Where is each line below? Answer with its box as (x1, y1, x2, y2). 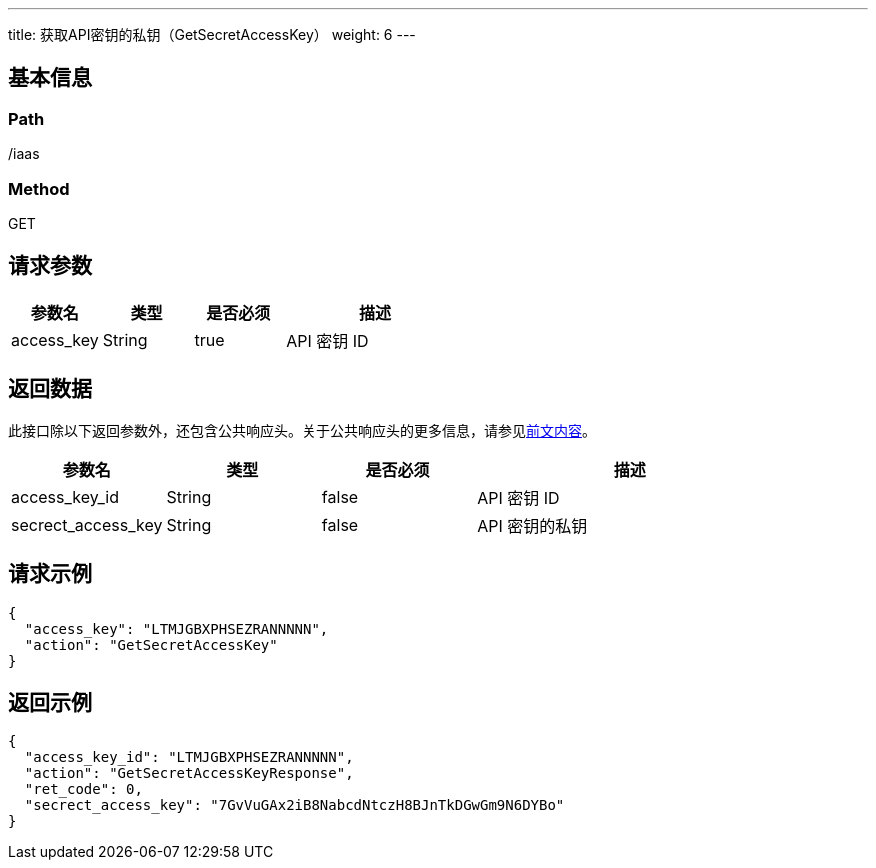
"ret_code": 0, (24, 781, 143, 798)
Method (8, 178, 70, 199)
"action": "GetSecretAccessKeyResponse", (24, 765, 354, 782)
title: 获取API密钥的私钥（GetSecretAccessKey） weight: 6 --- (8, 26, 416, 43)
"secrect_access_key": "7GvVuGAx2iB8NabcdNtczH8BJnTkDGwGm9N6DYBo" (24, 797, 565, 814)
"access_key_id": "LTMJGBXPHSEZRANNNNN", (24, 749, 354, 766)
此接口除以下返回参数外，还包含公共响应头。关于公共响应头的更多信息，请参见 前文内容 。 (8, 421, 596, 439)
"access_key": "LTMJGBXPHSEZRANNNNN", (24, 620, 329, 637)
